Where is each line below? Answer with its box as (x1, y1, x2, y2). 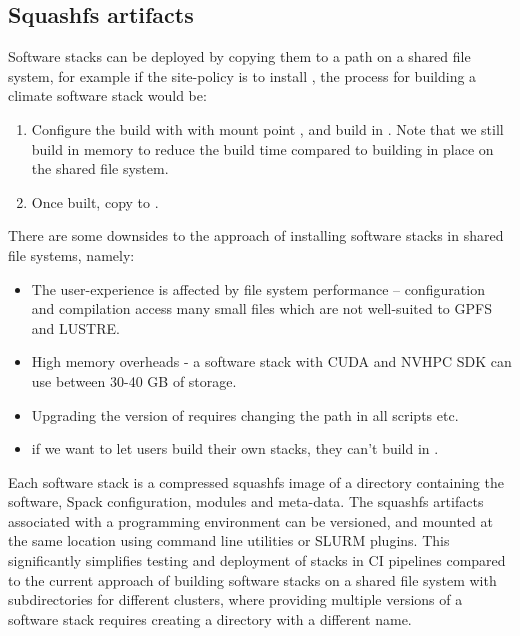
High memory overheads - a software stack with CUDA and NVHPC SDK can (31, 351, 512, 372)
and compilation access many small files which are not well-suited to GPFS (31, 298, 492, 319)
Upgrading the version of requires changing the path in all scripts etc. (31, 404, 459, 425)
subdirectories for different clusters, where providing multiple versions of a (8, 589, 463, 610)
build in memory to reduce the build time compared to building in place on (31, 138, 494, 159)
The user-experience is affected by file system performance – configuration (31, 278, 485, 299)
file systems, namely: (8, 244, 135, 265)
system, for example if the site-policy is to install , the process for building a (8, 65, 477, 86)
